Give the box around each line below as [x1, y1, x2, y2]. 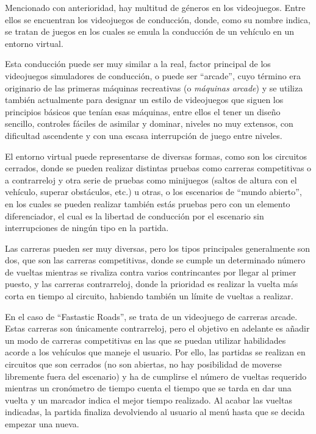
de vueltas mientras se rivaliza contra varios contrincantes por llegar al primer [5, 265, 296, 278]
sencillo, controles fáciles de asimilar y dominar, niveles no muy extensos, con [5, 117, 293, 130]
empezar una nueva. [5, 418, 79, 430]
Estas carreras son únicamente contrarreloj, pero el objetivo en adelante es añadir [5, 322, 310, 335]
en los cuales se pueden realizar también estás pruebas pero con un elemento [5, 197, 290, 210]
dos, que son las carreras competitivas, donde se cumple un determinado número [5, 254, 306, 266]
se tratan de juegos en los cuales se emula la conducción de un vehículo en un [5, 25, 295, 38]
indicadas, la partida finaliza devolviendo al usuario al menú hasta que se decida [5, 405, 305, 418]
